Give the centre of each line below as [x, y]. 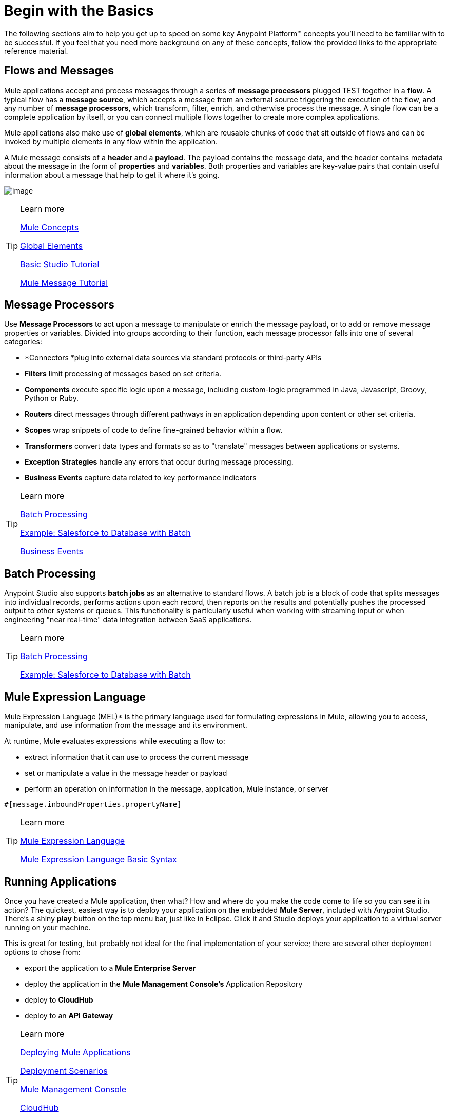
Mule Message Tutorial [64, 283]
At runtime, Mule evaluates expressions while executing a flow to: [115, 741]
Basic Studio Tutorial [60, 264]
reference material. [36, 51]
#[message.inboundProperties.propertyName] [93, 805]
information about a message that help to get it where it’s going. [112, 175]
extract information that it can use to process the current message [137, 757]
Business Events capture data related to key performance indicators [141, 478]
